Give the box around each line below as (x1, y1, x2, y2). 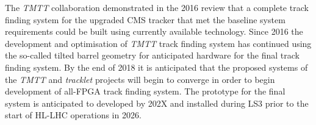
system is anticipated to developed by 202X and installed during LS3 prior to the (5, 96, 309, 109)
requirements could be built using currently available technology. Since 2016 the (5, 25, 303, 38)
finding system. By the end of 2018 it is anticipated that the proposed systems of (5, 60, 308, 73)
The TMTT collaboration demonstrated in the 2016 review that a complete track (5, 1, 309, 13)
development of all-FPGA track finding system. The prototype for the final (5, 85, 285, 98)
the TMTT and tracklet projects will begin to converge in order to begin (5, 73, 275, 85)
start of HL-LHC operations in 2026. (5, 109, 142, 121)
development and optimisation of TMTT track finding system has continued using (5, 37, 312, 49)
